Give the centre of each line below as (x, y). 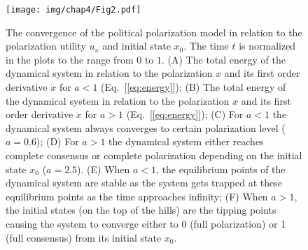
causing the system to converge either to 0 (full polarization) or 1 (146, 223)
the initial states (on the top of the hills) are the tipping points (141, 210)
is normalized (267, 46)
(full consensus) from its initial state (84, 237)
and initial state (136, 46)
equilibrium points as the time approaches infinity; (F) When (137, 196)
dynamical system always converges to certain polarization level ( (146, 127)
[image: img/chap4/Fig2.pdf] (73, 10)
